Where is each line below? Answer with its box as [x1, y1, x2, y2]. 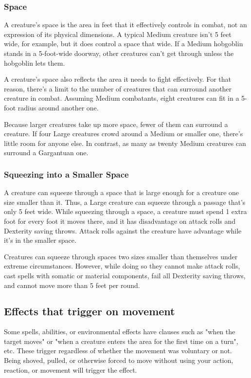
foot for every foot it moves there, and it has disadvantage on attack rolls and [4, 216, 236, 226]
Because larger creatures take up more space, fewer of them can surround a [4, 119, 228, 129]
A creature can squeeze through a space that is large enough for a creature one [4, 187, 239, 198]
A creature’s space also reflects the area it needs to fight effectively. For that [4, 74, 231, 84]
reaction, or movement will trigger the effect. [4, 364, 137, 375]
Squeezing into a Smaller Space [4, 168, 129, 180]
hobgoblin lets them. [4, 57, 65, 68]
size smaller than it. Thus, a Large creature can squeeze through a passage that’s [4, 197, 246, 207]
